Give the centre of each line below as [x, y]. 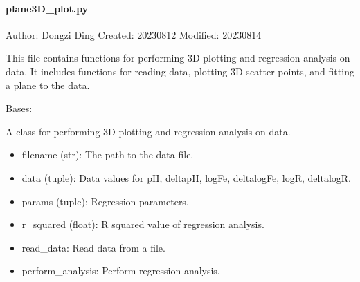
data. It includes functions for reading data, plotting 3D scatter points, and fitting [180, 71]
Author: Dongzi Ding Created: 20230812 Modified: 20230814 [134, 34]
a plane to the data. [48, 85]
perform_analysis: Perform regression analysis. [121, 271]
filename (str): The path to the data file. [108, 154]
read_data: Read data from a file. [93, 247]
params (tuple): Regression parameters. [105, 201]
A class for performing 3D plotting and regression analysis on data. [148, 131]
